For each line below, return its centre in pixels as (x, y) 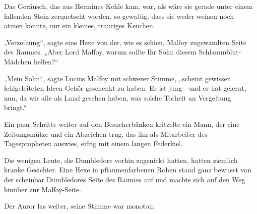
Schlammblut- (220, 52)
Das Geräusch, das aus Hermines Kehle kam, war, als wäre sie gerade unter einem (128, 6)
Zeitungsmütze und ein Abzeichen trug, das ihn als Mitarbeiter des (106, 134)
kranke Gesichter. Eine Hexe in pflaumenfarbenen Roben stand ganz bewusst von (128, 170)
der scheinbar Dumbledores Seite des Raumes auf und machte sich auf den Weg (125, 179)
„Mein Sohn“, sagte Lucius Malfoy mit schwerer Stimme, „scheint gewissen (118, 78)
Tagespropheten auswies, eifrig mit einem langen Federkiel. (94, 143)
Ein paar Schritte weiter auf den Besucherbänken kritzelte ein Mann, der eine (122, 124)
